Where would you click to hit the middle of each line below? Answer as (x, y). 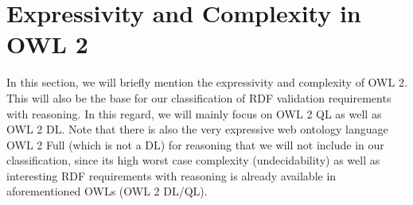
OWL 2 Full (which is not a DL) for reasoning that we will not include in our (195, 144)
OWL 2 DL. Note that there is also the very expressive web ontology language (197, 129)
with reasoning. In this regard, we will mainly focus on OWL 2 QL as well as (194, 113)
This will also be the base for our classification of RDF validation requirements (199, 97)
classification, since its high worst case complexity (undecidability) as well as (193, 160)
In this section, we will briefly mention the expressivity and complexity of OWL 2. (207, 82)
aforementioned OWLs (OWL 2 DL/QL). (107, 191)
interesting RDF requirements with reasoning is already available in (171, 175)
